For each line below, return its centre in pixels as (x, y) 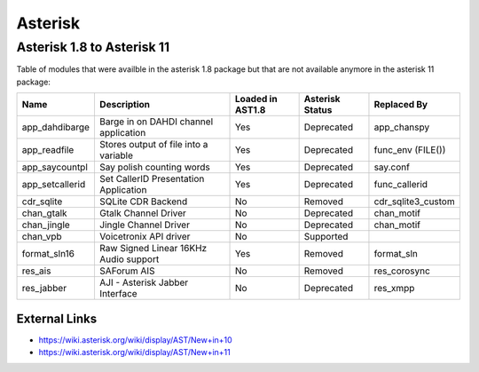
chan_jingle (46, 225)
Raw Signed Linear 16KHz (153, 249)
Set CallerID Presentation (152, 179)
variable (116, 155)
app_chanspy (402, 127)
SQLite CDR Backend (143, 202)
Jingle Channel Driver (145, 225)
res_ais (36, 271)
